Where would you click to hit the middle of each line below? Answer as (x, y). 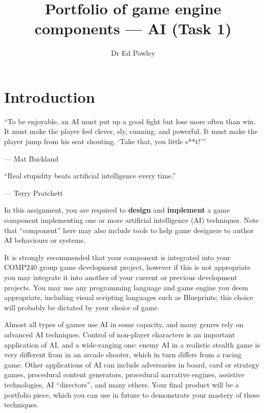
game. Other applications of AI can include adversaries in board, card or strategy (132, 364)
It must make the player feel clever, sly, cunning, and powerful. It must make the (131, 131)
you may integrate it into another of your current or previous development (121, 277)
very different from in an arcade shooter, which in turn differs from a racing (123, 354)
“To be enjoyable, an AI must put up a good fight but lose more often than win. (130, 121)
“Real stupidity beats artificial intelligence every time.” (90, 176)
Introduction (50, 96)
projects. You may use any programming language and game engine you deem (126, 287)
